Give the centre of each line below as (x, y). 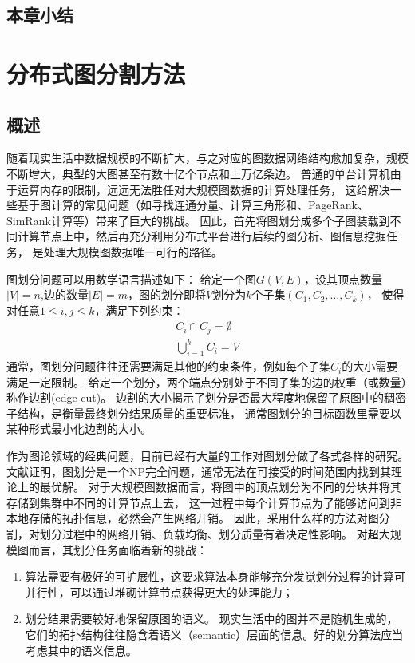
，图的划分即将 (167, 294)
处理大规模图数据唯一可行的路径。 (133, 251)
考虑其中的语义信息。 (81, 650)
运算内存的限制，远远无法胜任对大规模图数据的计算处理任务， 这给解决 (204, 189)
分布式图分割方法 (96, 73)
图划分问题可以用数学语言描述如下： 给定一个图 (131, 278)
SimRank (29, 220)
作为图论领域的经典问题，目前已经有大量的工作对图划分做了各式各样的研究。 (207, 456)
